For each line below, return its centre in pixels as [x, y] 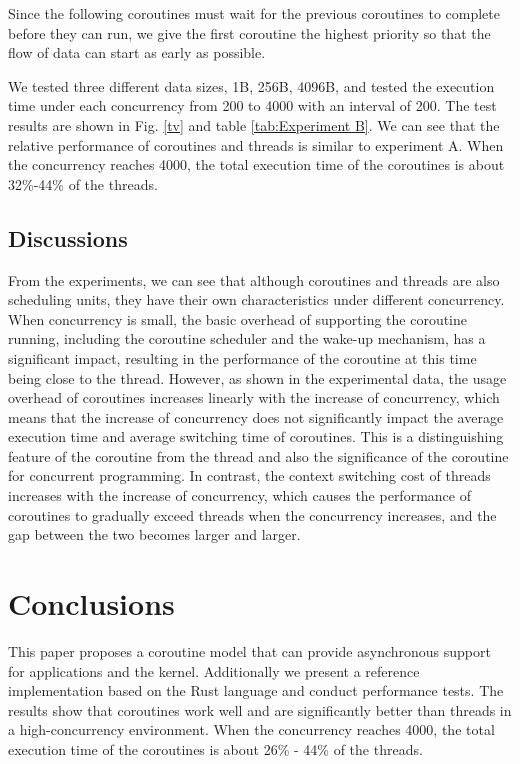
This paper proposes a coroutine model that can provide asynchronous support [249, 650]
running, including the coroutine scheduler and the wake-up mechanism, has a [247, 338]
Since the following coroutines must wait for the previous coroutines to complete [254, 13]
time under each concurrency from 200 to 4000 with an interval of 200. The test [252, 105]
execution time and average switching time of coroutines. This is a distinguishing [256, 436]
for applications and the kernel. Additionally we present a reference [214, 670]
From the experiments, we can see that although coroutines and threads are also [254, 279]
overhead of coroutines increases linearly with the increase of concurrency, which [254, 397]
